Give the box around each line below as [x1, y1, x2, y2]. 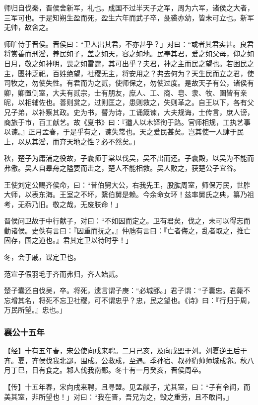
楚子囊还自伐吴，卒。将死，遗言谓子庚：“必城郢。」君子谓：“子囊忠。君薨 [4, 285, 244, 296]
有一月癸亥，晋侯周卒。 [129, 365, 205, 375]
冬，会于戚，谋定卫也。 [4, 252, 80, 262]
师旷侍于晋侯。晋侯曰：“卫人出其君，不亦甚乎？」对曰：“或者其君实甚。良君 [4, 38, 254, 49]
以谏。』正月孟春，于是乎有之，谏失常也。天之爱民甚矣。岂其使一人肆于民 [4, 126, 244, 137]
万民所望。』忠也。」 [4, 304, 66, 315]
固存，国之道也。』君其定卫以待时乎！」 [4, 235, 132, 245]
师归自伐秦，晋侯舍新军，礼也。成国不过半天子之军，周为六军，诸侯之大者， [4, 2, 254, 12]
